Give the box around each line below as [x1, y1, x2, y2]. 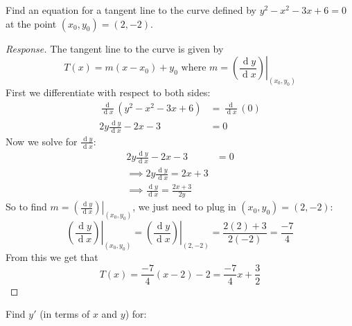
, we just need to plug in [132, 199, 236, 214]
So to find [6, 199, 47, 214]
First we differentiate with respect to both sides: [6, 85, 211, 100]
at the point [6, 16, 57, 30]
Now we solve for [6, 134, 78, 148]
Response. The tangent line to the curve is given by [6, 41, 224, 55]
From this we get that [6, 249, 98, 264]
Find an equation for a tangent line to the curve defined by [6, 3, 256, 17]
